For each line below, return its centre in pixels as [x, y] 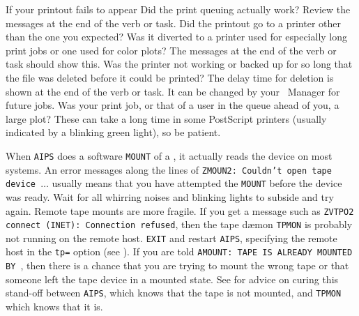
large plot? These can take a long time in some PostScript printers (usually [166, 118]
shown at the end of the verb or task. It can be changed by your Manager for [173, 91]
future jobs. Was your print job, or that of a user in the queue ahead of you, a [173, 105]
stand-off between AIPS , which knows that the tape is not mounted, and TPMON [174, 293]
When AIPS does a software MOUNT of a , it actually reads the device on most [169, 155]
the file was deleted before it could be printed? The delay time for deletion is [170, 77]
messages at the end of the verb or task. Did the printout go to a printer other [173, 23]
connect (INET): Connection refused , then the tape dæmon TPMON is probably [179, 224]
